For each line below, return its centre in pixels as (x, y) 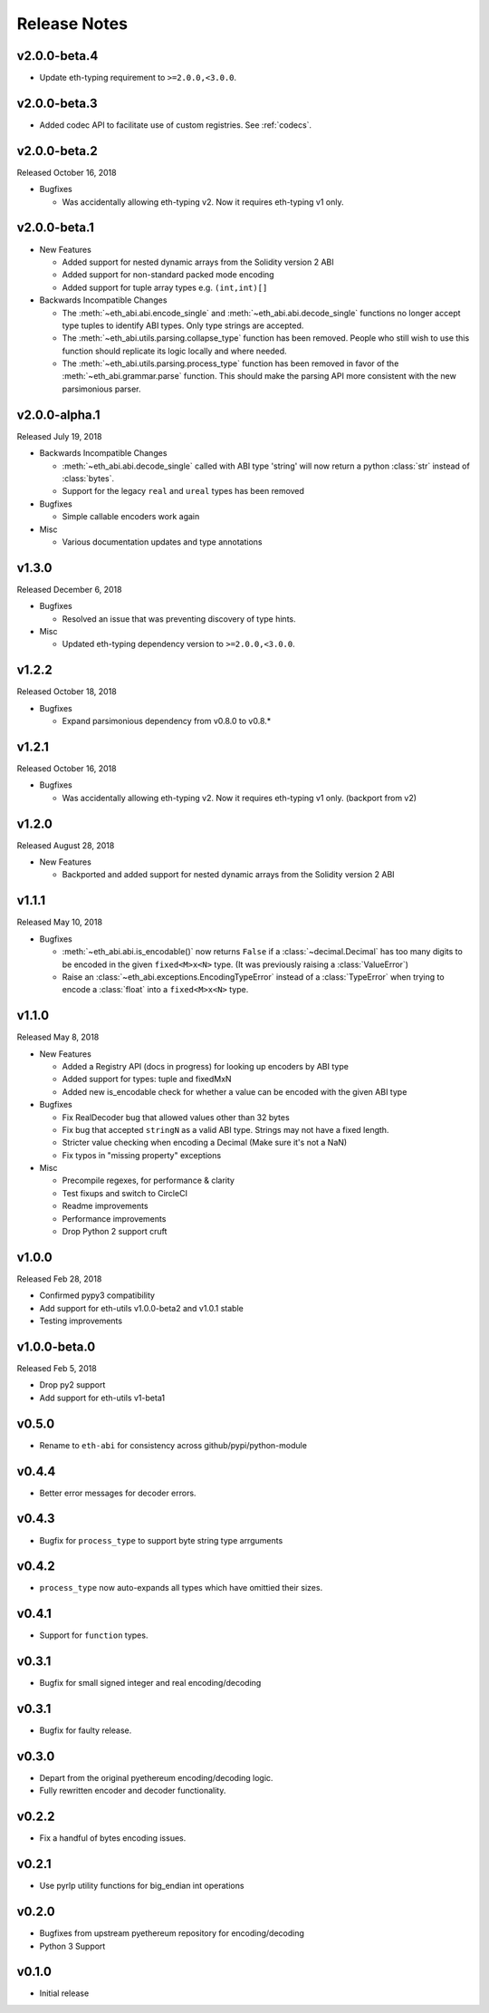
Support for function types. (94, 1635)
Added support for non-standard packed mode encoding (168, 275)
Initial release (64, 1993)
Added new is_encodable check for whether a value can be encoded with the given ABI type (235, 1091)
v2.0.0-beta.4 (58, 56)
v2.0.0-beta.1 (56, 228)
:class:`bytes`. (88, 478)
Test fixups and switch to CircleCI (125, 1193)
